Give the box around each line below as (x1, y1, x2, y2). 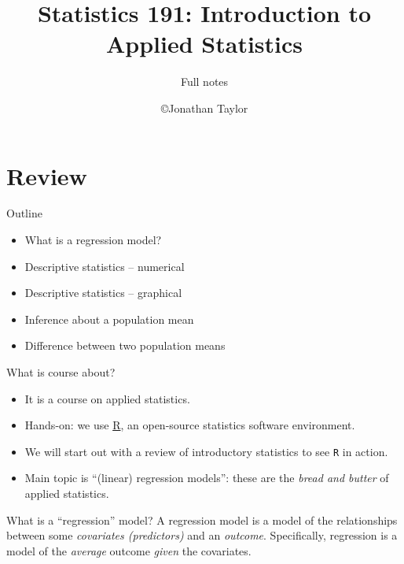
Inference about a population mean (24, 310, 194, 327)
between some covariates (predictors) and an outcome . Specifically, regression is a (6, 527, 398, 544)
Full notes (180, 73, 229, 90)
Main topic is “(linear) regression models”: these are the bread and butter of (24, 469, 389, 486)
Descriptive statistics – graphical (24, 284, 182, 301)
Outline (6, 205, 42, 221)
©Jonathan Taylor (160, 99, 248, 116)
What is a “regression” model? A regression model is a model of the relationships (6, 511, 398, 528)
